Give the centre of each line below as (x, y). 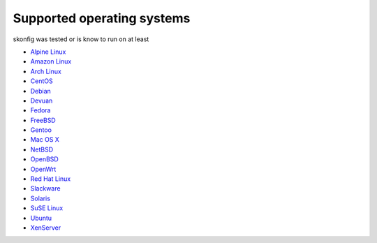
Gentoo (41, 130)
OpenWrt (43, 169)
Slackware (45, 189)
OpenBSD (44, 159)
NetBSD (42, 149)
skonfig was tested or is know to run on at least (81, 39)
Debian (41, 91)
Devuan (42, 101)
